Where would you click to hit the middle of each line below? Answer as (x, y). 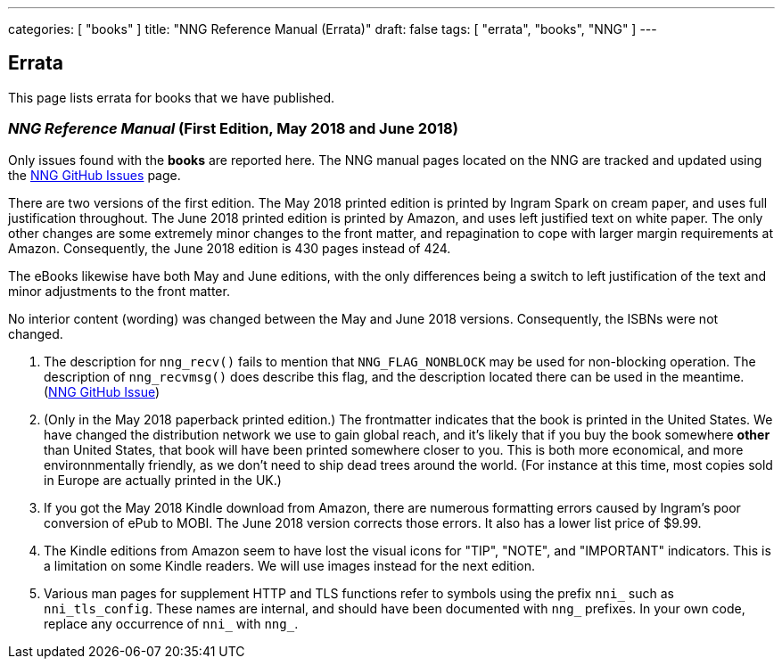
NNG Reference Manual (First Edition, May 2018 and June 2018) (233, 129)
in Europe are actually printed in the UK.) (163, 480)
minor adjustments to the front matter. (119, 291)
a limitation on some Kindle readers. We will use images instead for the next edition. (289, 565)
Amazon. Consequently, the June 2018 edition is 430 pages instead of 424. (230, 248)
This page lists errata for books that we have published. (172, 97)
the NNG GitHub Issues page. (95, 175)
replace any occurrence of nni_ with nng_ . (171, 623)
